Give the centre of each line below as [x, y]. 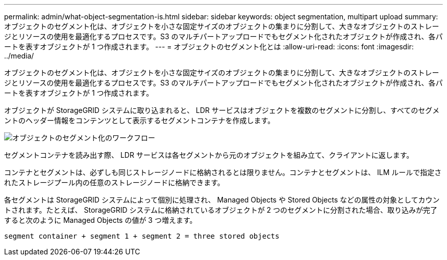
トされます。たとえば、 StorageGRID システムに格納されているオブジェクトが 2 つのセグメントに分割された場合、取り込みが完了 [221, 210]
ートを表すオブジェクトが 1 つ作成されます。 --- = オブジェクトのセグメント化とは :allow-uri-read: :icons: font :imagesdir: [209, 47]
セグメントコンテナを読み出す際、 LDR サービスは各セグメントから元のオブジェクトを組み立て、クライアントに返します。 [209, 155]
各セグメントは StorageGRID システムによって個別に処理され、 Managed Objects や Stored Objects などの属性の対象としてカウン [222, 200]
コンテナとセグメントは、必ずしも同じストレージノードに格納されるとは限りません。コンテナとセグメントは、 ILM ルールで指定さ [223, 172]
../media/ [19, 56]
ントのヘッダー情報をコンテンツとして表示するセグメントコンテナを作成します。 [140, 120]
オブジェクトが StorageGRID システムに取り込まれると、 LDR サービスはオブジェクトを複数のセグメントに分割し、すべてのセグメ [222, 110]
